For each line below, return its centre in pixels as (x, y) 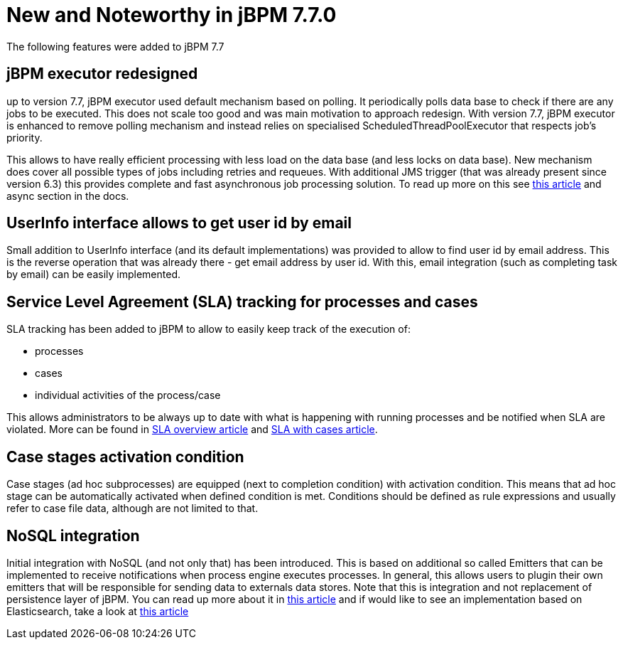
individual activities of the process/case (128, 395)
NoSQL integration (73, 535)
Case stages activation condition (125, 457)
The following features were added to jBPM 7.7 (115, 46)
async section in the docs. (68, 196)
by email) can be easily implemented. (93, 274)
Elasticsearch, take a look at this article (98, 611)
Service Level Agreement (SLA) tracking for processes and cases (242, 302)
